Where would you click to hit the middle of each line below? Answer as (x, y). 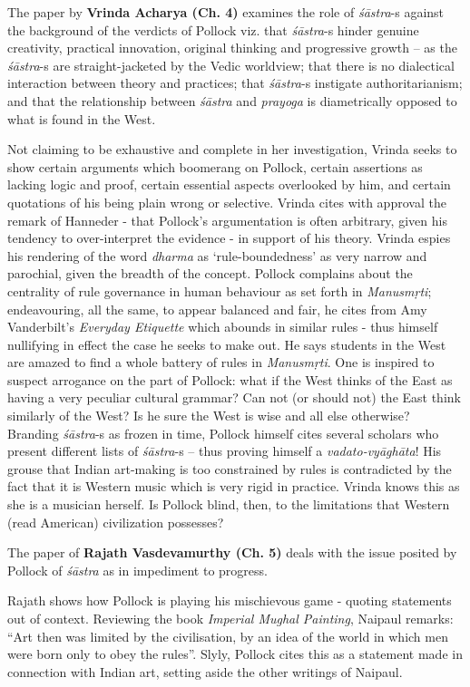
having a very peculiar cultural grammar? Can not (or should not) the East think (234, 397)
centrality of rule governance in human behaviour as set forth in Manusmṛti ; (220, 290)
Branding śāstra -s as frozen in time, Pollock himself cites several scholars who (223, 433)
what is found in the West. (82, 118)
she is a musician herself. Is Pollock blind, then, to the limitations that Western (229, 504)
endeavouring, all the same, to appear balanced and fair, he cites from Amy (217, 309)
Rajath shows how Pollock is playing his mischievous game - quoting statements (230, 600)
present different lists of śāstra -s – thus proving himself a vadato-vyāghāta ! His (225, 451)
